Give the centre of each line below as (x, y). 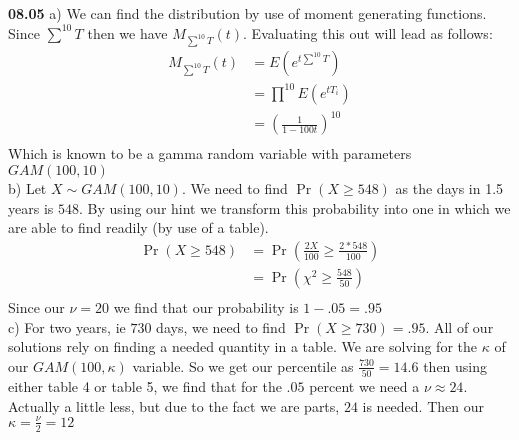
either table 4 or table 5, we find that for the (145, 386)
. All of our (459, 326)
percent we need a (364, 386)
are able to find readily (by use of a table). (138, 227)
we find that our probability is (206, 306)
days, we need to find (221, 326)
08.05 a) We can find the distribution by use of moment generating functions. (247, 13)
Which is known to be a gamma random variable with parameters (210, 153)
